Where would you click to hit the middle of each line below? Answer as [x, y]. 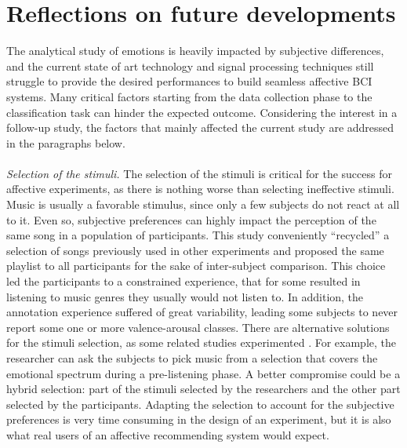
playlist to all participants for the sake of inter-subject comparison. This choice [196, 266]
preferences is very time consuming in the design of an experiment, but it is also [199, 419]
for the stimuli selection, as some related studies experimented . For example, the [201, 342]
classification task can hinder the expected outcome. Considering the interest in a [202, 112]
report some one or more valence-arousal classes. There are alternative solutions [198, 327]
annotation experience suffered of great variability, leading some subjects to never [202, 312]
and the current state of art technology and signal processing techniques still [190, 66]
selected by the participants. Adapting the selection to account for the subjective [200, 404]
